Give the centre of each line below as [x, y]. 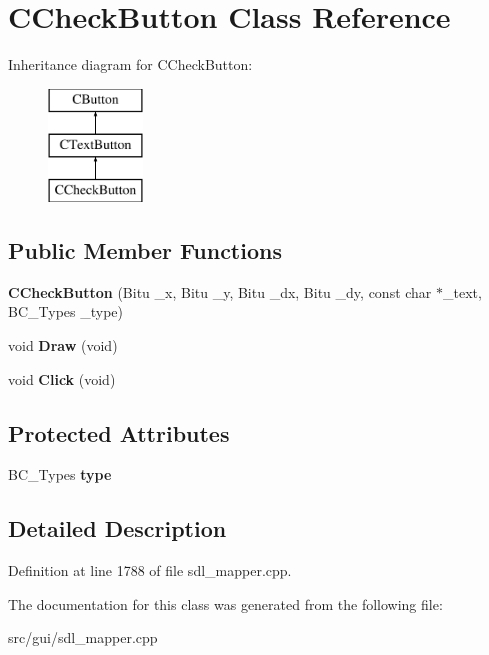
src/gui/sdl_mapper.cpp [83, 637]
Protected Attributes [119, 432]
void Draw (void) [63, 345]
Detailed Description [117, 528]
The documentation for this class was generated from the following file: [225, 603]
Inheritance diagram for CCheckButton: [130, 64]
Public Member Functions [145, 250]
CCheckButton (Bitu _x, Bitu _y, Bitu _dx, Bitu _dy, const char [220, 291]
